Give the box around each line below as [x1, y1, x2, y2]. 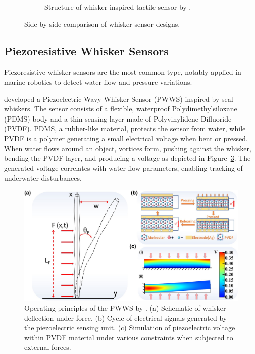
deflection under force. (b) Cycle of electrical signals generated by [24, 312, 227, 323]
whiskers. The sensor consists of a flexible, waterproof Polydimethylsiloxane [4, 103, 237, 114]
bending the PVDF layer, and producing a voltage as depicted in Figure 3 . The [4, 153, 251, 163]
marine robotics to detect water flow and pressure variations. [4, 76, 192, 87]
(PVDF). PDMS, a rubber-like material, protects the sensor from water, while [4, 123, 246, 134]
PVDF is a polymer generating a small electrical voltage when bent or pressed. [4, 133, 248, 143]
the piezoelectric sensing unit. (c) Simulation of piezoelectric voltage [24, 322, 235, 333]
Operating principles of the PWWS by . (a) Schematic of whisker [24, 302, 226, 313]
